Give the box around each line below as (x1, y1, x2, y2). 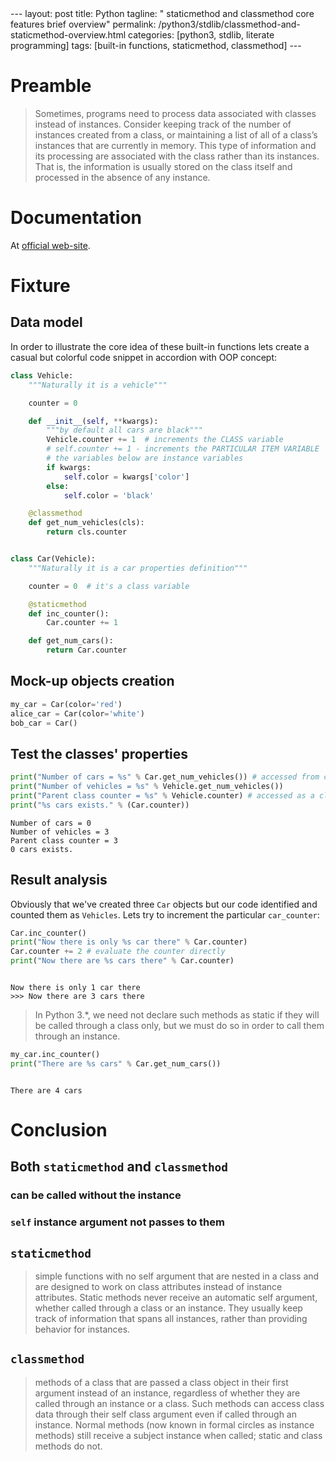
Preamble (10, 75, 92, 97)
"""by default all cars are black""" (46, 425, 203, 436)
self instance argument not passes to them (10, 1215, 225, 1229)
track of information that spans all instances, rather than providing (34, 1313, 308, 1325)
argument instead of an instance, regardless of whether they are (34, 1387, 301, 1399)
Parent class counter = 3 (10, 835, 118, 846)
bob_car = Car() (10, 718, 78, 728)
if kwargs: (46, 462, 92, 472)
